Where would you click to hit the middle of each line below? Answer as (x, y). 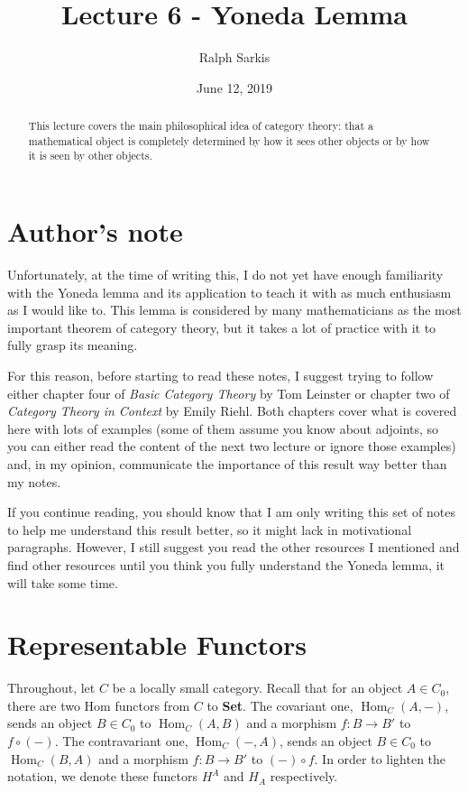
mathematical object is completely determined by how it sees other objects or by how (229, 140)
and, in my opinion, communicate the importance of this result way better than (227, 463)
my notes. (34, 481)
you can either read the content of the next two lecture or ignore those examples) (232, 446)
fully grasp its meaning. (73, 345)
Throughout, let (51, 688)
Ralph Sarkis (234, 57)
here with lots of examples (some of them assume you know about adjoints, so (223, 428)
